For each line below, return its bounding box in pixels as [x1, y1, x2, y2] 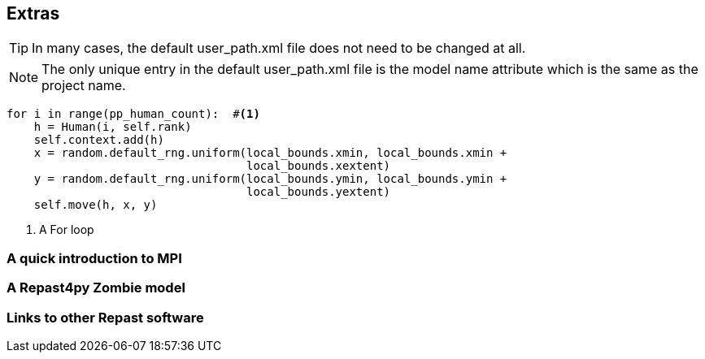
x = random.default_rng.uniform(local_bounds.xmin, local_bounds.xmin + [33, 146, 507, 160]
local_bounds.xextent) [246, 159, 391, 173]
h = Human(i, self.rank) [33, 120, 192, 134]
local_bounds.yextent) [246, 185, 391, 199]
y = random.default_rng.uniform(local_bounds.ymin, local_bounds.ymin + [33, 172, 507, 186]
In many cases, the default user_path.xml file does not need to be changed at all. [32, 40, 526, 57]
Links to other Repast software [7, 309, 204, 326]
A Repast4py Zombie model [7, 279, 185, 296]
